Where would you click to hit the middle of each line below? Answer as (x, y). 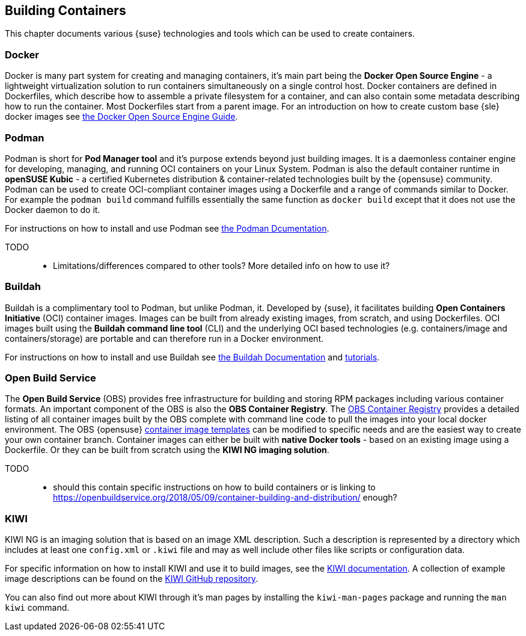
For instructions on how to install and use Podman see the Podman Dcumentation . (167, 228)
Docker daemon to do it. (53, 209)
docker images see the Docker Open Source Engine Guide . (121, 117)
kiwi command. (37, 608)
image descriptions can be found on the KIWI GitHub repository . (132, 579)
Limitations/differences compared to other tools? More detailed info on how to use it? (222, 265)
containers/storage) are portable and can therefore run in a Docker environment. (164, 338)
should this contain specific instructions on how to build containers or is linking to (214, 487)
